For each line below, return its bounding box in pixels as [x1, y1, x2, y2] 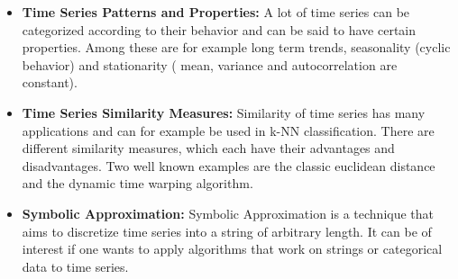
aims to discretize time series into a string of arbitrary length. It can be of [22, 221, 432, 240]
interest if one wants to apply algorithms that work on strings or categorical [22, 239, 443, 258]
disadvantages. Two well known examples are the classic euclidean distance [22, 156, 435, 175]
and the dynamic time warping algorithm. [22, 174, 253, 193]
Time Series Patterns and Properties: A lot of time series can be [22, 3, 410, 21]
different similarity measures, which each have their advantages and [22, 139, 395, 157]
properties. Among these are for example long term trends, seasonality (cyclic [22, 38, 451, 57]
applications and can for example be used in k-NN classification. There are [22, 121, 435, 139]
